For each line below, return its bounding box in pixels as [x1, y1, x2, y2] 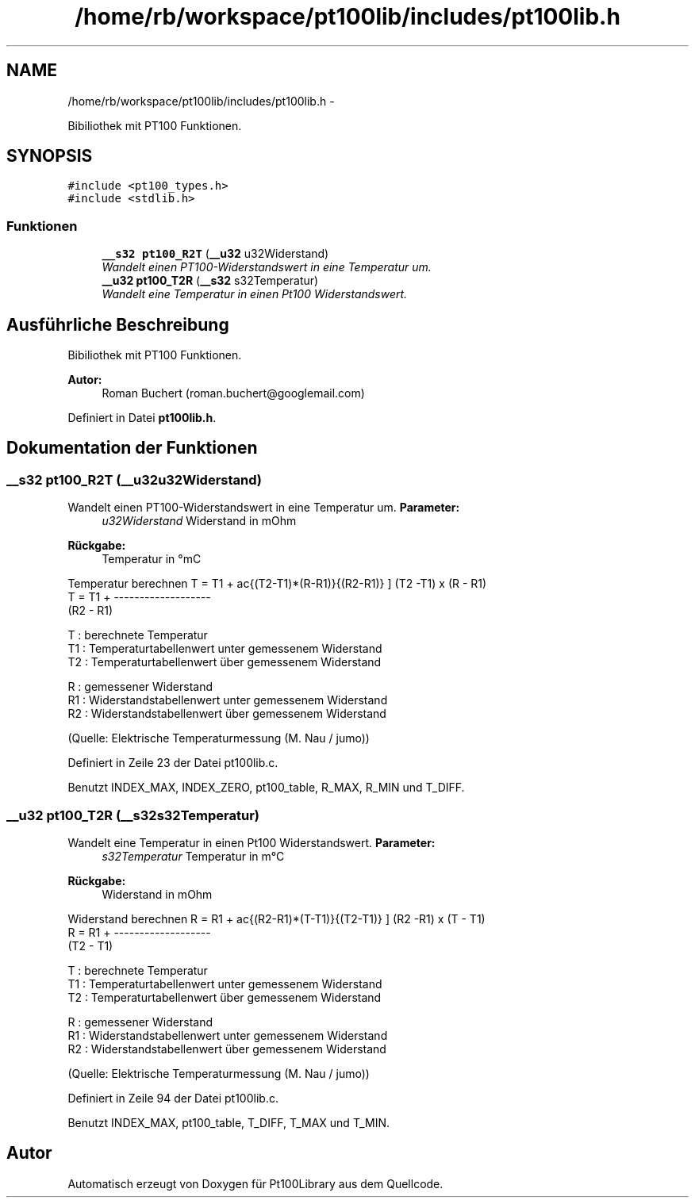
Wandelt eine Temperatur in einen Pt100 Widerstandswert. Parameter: [67, 836, 436, 849]
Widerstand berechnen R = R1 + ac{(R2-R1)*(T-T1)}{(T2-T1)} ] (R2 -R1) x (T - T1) [67, 912, 486, 926]
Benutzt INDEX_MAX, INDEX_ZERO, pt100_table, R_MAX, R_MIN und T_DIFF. [67, 780, 465, 795]
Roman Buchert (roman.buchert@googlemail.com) [102, 386, 365, 401]
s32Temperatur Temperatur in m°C [102, 849, 285, 863]
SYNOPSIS [6, 146, 93, 167]
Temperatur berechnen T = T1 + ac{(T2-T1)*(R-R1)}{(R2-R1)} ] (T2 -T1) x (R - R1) [67, 577, 487, 591]
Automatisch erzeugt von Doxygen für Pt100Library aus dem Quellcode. [67, 1176, 443, 1191]
